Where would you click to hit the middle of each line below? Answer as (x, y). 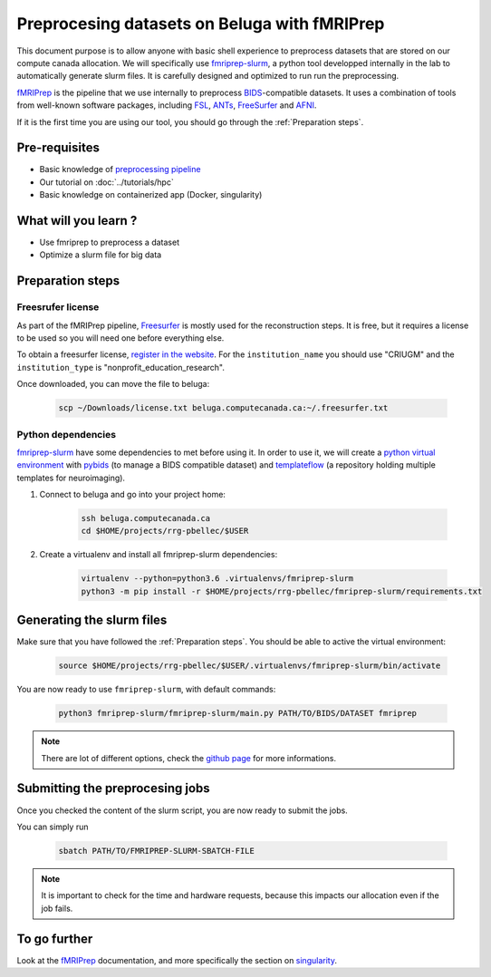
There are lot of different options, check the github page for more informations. (189, 758)
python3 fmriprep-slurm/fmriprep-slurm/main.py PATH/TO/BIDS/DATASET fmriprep (237, 713)
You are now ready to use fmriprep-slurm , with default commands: (146, 690)
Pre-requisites (58, 148)
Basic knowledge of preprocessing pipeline (120, 169)
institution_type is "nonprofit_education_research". (121, 367)
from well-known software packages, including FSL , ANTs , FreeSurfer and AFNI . (167, 105)
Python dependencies (67, 434)
